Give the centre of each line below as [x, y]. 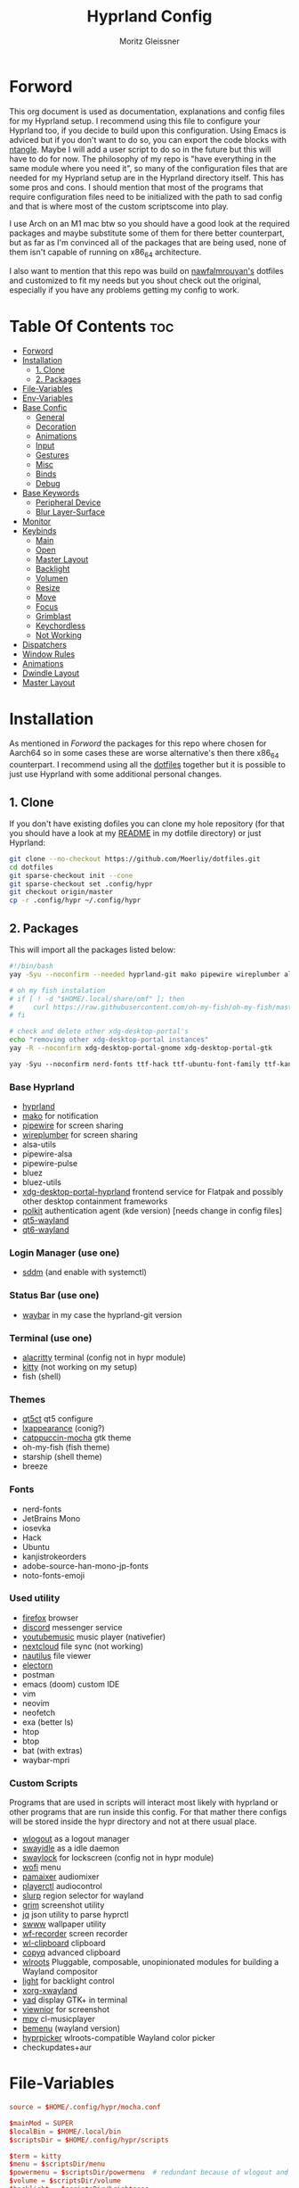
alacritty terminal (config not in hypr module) [104, 1357]
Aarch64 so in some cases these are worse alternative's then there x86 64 [144, 754]
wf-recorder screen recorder [75, 1934]
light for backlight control [68, 1981]
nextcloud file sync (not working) [83, 1646]
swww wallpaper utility [64, 1924]
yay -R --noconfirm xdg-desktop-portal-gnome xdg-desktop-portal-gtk [141, 1048]
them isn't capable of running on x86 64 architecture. [105, 253]
